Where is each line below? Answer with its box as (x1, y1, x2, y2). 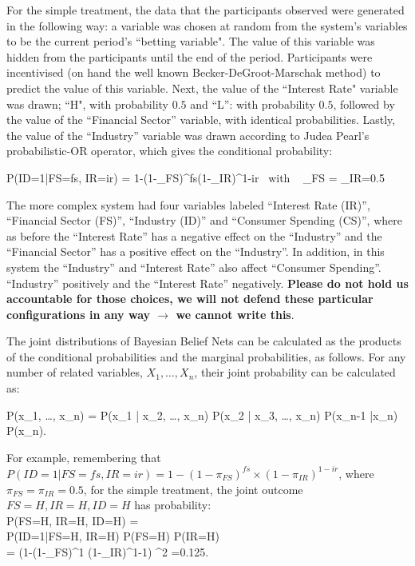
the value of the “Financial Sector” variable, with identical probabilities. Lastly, (6, 111, 396, 128)
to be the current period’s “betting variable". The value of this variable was (6, 33, 375, 50)
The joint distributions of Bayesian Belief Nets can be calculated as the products (6, 333, 401, 349)
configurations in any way (6, 305, 151, 322)
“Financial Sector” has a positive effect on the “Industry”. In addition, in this (6, 243, 385, 260)
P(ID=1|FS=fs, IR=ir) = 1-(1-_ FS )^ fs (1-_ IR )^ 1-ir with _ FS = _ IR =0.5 (6, 169, 385, 185)
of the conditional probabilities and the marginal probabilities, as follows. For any (6, 348, 406, 365)
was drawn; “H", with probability (6, 95, 168, 112)
